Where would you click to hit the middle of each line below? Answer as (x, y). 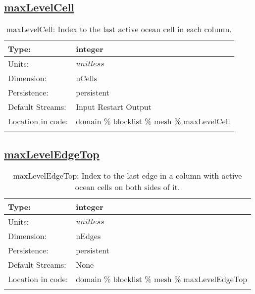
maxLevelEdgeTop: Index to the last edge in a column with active (127, 176)
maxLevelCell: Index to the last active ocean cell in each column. (119, 29)
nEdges (88, 236)
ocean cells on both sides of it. (127, 187)
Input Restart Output (114, 107)
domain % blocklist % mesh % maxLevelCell (153, 121)
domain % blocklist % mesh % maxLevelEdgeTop (162, 279)
